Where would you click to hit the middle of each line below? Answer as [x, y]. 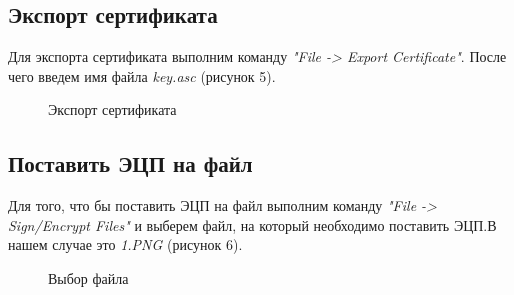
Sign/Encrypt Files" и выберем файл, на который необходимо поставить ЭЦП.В [252, 224]
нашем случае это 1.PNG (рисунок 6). [125, 244]
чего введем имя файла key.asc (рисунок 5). [142, 75]
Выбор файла [88, 277]
